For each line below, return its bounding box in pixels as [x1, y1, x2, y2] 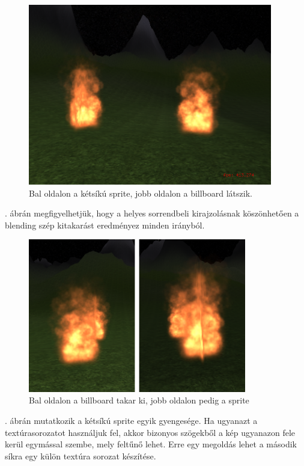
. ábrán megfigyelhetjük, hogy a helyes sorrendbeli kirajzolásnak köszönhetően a [5, 207, 299, 219]
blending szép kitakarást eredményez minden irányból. [5, 218, 205, 231]
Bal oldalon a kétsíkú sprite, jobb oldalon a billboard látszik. [29, 186, 252, 199]
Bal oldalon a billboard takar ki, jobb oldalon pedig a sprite [29, 394, 249, 406]
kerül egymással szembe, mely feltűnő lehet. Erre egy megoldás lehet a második [5, 438, 297, 450]
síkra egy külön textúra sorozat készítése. [5, 449, 156, 462]
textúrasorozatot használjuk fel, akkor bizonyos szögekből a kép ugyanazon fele [5, 426, 296, 438]
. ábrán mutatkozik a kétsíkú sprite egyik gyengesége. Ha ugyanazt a [5, 414, 258, 427]
